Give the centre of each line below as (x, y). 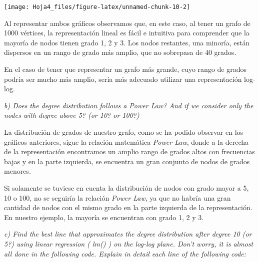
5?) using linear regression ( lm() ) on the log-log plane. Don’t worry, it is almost (129, 243)
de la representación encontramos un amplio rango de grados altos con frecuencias (129, 151)
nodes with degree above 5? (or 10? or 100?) (72, 115)
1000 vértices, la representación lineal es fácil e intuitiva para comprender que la (127, 33)
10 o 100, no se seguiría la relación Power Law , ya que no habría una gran (117, 197)
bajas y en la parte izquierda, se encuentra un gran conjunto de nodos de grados (127, 161)
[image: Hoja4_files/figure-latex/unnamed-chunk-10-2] (97, 7)
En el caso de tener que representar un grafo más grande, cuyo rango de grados (125, 69)
